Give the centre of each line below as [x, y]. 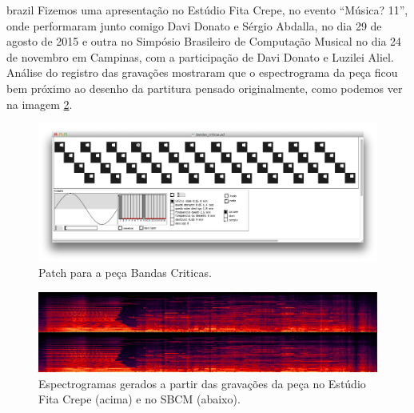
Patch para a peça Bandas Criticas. [125, 273]
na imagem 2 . [40, 104]
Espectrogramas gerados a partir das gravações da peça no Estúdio [202, 383]
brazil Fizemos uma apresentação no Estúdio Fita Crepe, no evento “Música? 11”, [207, 10]
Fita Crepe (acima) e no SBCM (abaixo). [139, 399]
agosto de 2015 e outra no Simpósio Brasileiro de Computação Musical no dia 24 [204, 41]
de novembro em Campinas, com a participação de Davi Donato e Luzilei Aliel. [200, 56]
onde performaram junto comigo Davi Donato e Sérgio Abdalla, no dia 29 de [194, 25]
